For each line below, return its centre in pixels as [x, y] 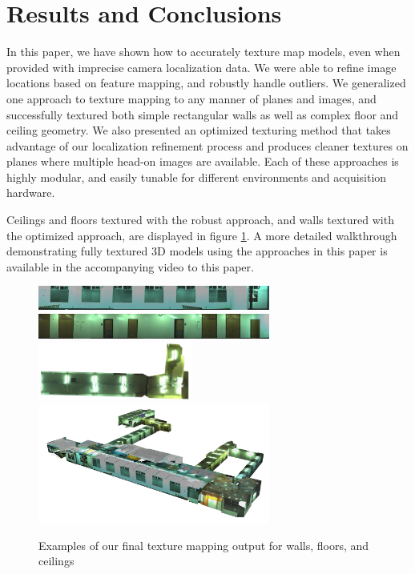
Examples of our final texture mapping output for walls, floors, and [204, 545]
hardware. [31, 193]
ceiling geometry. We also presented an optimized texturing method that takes [199, 130]
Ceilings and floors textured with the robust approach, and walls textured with [200, 220]
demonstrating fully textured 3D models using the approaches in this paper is [197, 251]
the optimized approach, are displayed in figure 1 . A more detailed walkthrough [202, 235]
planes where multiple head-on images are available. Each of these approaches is [203, 161]
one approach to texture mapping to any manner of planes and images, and [191, 98]
